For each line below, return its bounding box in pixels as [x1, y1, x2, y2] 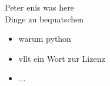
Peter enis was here [5, 1, 74, 13]
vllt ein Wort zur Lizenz [18, 52, 105, 64]
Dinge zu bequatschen [5, 12, 84, 25]
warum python [18, 32, 71, 45]
